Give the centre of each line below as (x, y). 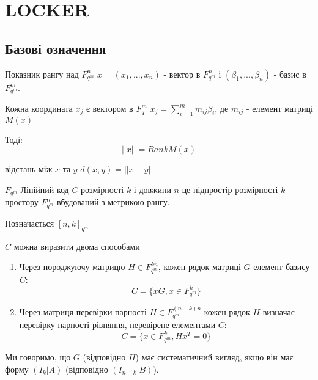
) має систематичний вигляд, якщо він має (214, 356)
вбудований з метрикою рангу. (113, 202)
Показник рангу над (42, 74)
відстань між (29, 169)
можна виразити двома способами (77, 246)
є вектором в (109, 108)
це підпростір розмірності (230, 190)
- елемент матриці (280, 108)
